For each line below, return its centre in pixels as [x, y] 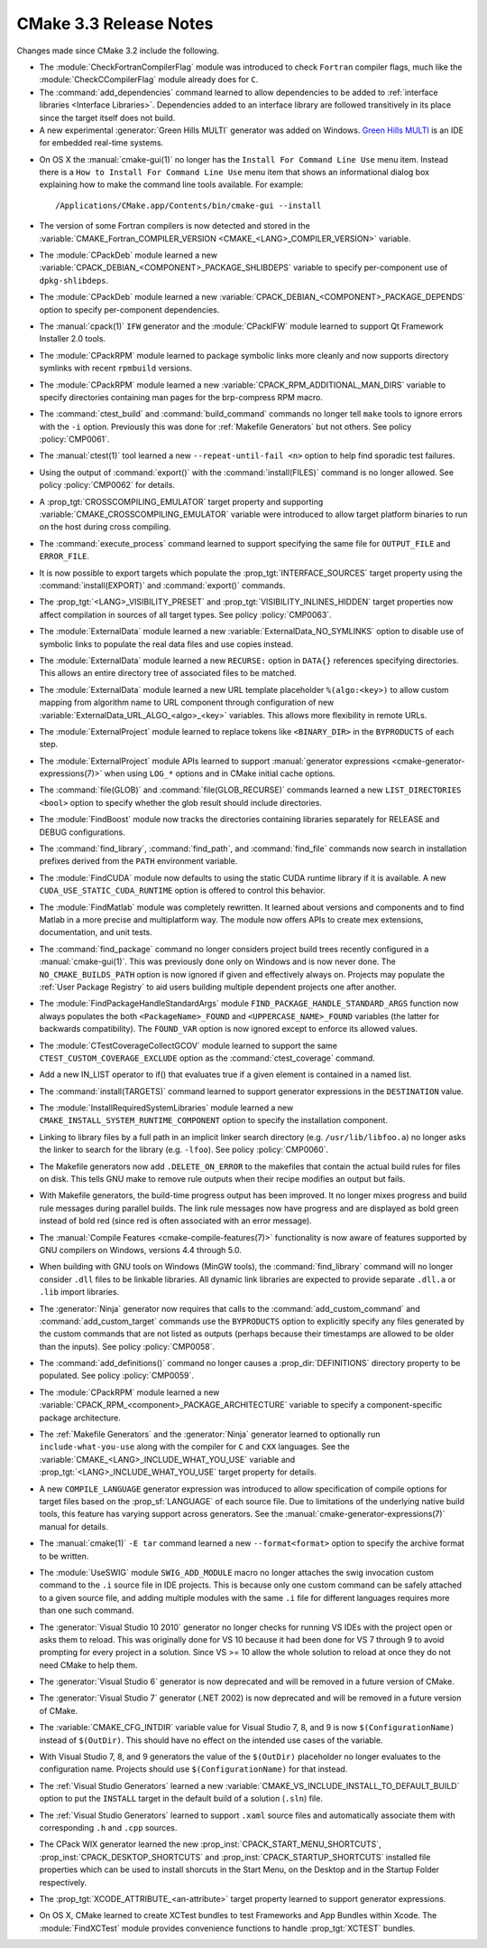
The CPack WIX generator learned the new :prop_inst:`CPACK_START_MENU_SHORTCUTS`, [211, 1844]
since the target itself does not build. [107, 117]
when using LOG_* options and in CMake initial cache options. [220, 773]
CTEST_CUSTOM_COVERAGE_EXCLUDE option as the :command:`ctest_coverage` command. [207, 1058]
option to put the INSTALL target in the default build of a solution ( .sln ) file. [181, 1799]
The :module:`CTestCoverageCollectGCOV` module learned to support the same [188, 1045]
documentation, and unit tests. [96, 932]
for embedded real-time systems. [101, 143]
